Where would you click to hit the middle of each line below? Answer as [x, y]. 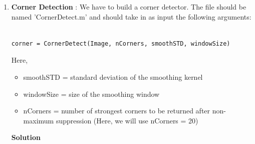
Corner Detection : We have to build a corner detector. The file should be [129, 7]
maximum [39, 120]
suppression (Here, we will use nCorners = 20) [127, 120]
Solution [26, 137]
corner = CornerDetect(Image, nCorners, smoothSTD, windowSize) [121, 43]
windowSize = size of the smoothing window [91, 94]
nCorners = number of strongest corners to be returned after [117, 111]
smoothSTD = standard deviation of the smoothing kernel [113, 77]
